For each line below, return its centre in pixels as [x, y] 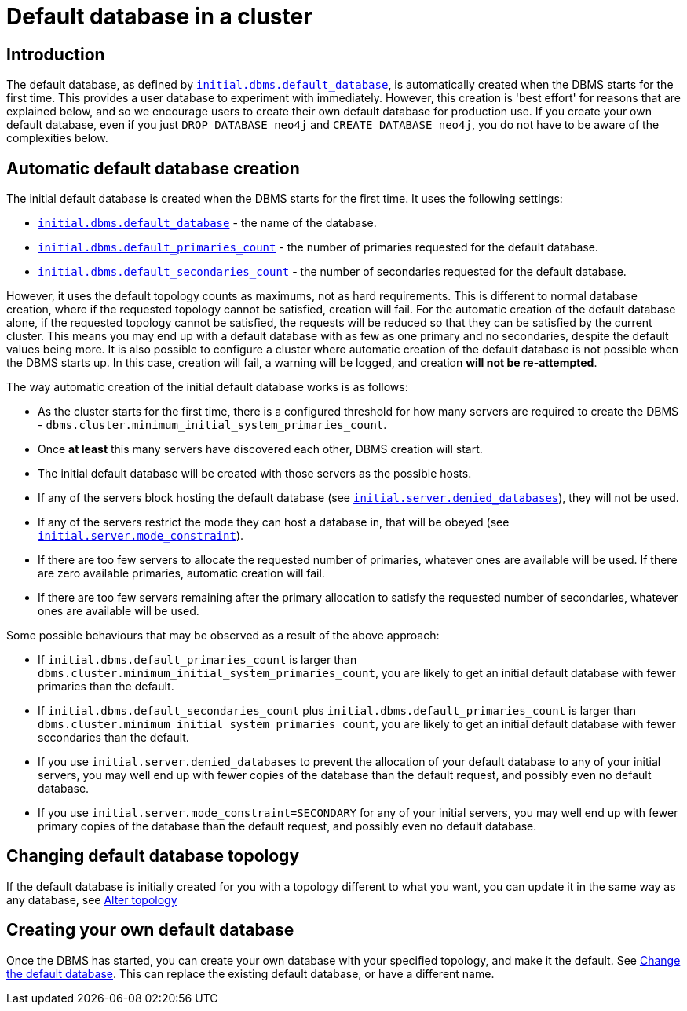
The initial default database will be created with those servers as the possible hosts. [255, 474]
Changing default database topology [153, 856]
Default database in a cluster [159, 16]
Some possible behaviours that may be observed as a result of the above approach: [223, 636]
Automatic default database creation [153, 168]
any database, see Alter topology [92, 899]
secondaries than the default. [113, 738]
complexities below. [57, 138]
